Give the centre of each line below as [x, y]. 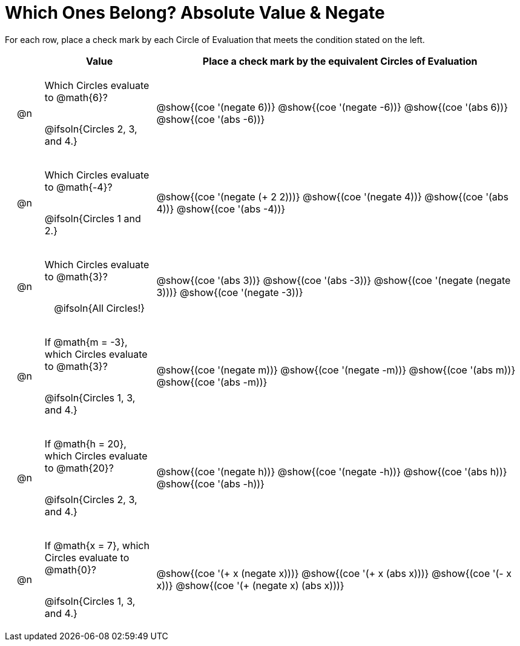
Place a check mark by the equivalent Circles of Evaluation [340, 61]
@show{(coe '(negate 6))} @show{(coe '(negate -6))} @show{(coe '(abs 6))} [332, 107]
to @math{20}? [79, 468]
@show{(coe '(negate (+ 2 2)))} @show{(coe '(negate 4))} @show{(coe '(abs [332, 196]
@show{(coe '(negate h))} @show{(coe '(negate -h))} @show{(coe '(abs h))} [332, 471]
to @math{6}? [76, 97]
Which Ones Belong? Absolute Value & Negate [195, 13]
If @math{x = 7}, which [97, 545]
